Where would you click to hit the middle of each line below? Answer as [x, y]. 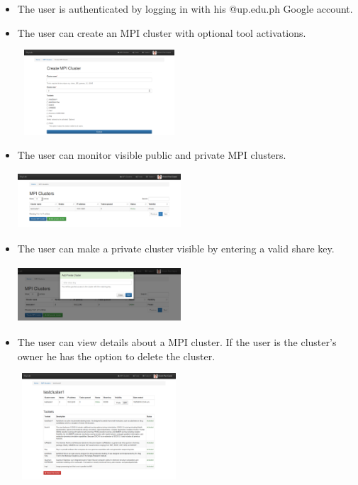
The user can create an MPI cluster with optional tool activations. [162, 32]
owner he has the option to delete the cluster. [116, 356]
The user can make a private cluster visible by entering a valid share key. [176, 248]
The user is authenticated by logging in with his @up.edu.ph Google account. [185, 9]
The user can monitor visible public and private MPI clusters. [152, 154]
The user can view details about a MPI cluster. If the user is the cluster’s [177, 342]
